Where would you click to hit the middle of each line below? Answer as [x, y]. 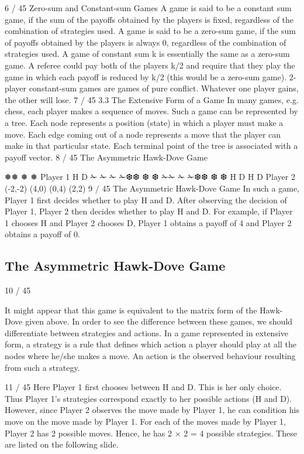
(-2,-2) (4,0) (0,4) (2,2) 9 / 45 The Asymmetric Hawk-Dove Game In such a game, [152, 188]
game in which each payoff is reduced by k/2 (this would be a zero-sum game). [146, 76]
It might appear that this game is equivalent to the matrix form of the [131, 310]
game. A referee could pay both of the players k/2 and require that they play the [150, 65]
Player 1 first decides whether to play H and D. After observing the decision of [146, 199]
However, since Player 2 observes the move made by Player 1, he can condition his [152, 410]
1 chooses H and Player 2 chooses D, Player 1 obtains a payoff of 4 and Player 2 [148, 222]
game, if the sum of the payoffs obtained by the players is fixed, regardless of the [149, 19]
